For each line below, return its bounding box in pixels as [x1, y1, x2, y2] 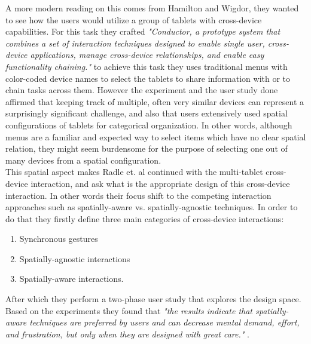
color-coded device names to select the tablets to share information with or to [5, 72, 291, 84]
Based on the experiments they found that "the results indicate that [5, 304, 252, 317]
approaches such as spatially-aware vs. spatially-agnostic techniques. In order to [5, 201, 298, 213]
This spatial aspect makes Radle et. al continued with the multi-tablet [5, 165, 263, 178]
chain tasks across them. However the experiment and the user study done [5, 84, 278, 96]
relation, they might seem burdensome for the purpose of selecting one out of [5, 142, 288, 155]
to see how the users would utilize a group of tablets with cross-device [5, 13, 262, 26]
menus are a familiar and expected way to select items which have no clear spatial [5, 130, 306, 143]
